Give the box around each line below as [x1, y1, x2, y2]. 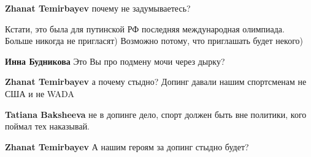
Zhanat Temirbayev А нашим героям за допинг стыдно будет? [5, 140, 249, 153]
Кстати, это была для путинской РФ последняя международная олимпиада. [5, 22, 285, 35]
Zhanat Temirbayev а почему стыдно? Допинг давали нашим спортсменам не [5, 75, 307, 88]
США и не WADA [5, 87, 74, 100]
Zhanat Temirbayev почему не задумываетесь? [5, 2, 191, 14]
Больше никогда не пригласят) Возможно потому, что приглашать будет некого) [5, 34, 303, 47]
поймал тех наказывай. [5, 120, 90, 133]
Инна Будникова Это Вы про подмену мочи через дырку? [5, 54, 225, 67]
